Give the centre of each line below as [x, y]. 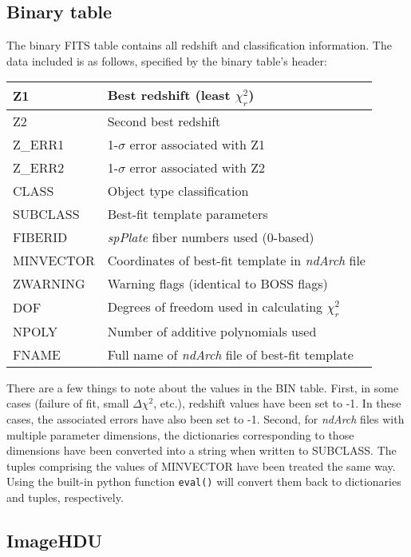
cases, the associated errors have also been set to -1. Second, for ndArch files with [205, 418]
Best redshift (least [169, 95]
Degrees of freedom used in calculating [215, 306]
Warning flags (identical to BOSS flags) [217, 283]
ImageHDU [55, 540]
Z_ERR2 [39, 167]
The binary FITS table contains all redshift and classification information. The [199, 45]
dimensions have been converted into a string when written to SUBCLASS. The [202, 450]
